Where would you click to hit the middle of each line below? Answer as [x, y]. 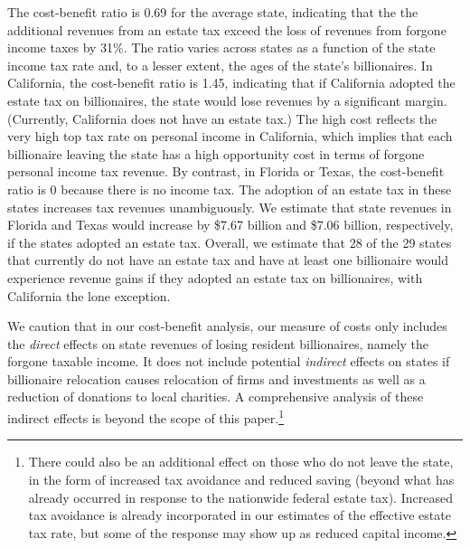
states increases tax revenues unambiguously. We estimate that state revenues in [230, 207]
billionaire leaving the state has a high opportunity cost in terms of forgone [216, 153]
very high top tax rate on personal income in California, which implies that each [230, 136]
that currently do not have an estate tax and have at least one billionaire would [228, 260]
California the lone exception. [89, 295]
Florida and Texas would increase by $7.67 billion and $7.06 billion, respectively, [230, 225]
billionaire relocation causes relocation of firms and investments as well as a [216, 378]
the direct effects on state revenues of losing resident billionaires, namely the [218, 343]
